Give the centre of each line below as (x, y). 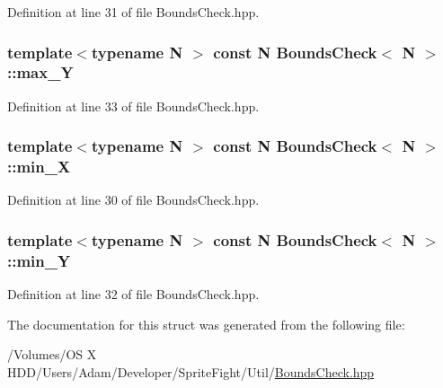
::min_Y (39, 260)
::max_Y (40, 72)
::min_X (39, 167)
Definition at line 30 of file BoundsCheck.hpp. (133, 200)
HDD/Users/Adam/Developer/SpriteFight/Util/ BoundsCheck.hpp (191, 371)
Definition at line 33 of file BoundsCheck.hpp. (133, 106)
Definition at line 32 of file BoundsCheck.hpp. (133, 294)
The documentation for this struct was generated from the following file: (206, 324)
